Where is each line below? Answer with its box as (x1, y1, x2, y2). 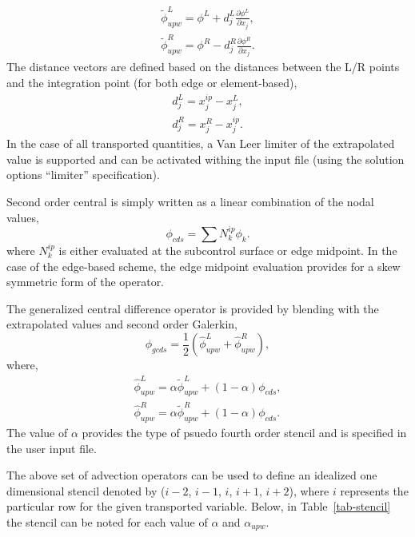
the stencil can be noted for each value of (6, 514, 208, 530)
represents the (340, 482, 409, 499)
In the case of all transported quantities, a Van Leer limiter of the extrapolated (6, 135, 395, 152)
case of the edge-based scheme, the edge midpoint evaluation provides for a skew (6, 257, 401, 274)
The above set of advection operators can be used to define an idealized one (6, 467, 377, 483)
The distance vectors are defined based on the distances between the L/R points (6, 58, 400, 75)
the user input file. (6, 440, 97, 456)
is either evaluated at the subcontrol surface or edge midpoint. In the (58, 241, 397, 258)
